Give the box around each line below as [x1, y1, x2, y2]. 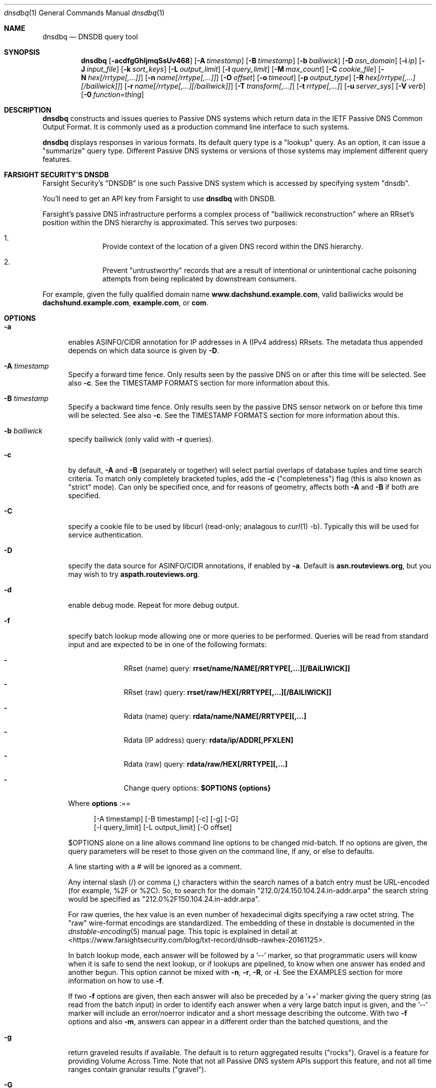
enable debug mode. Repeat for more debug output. [68, 601, 239, 609]
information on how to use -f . [68, 976, 164, 985]
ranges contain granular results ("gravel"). [68, 1065, 206, 1074]
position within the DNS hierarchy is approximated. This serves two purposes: [42, 218, 298, 227]
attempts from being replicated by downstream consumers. [102, 274, 297, 283]
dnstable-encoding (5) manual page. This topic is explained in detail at [68, 927, 298, 936]
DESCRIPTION [4, 106, 52, 114]
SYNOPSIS [4, 48, 40, 56]
